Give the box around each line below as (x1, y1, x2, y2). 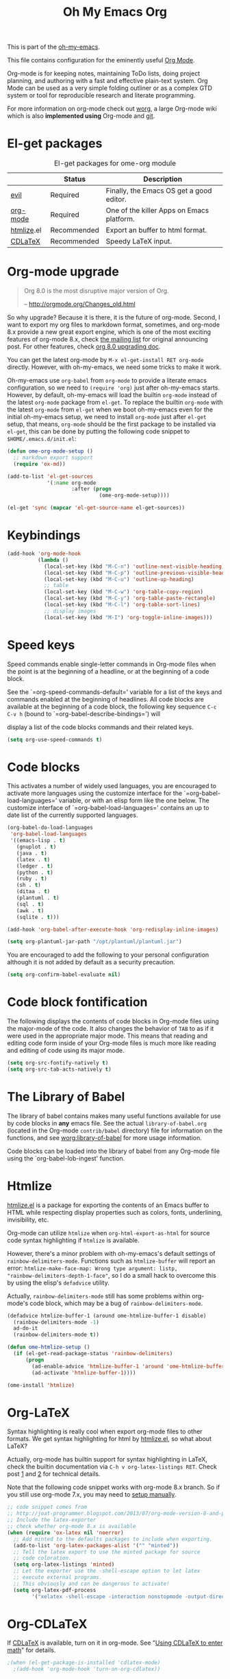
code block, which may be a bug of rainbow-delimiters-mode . (29, 1299, 203, 1307)
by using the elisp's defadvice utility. (7, 1278, 110, 1287)
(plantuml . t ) (16, 894, 60, 901)
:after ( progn (71, 486, 112, 492)
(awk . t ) (16, 907, 44, 914)
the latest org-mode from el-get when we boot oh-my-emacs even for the (7, 405, 214, 414)
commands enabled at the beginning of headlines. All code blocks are (7, 695, 204, 703)
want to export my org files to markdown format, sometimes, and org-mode (7, 320, 220, 329)
